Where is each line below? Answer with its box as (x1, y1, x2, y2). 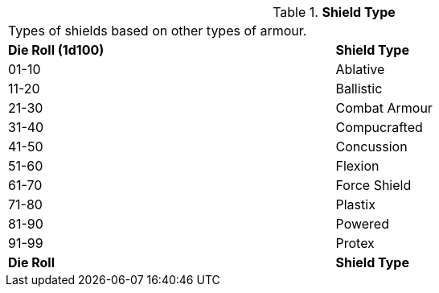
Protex (335, 235, 375, 251)
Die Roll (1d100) (8, 42, 105, 58)
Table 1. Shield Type (273, 4, 396, 20)
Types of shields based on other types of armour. (8, 23, 307, 39)
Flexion (335, 158, 380, 174)
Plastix (335, 196, 375, 213)
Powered (335, 216, 389, 232)
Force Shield (335, 177, 412, 193)
